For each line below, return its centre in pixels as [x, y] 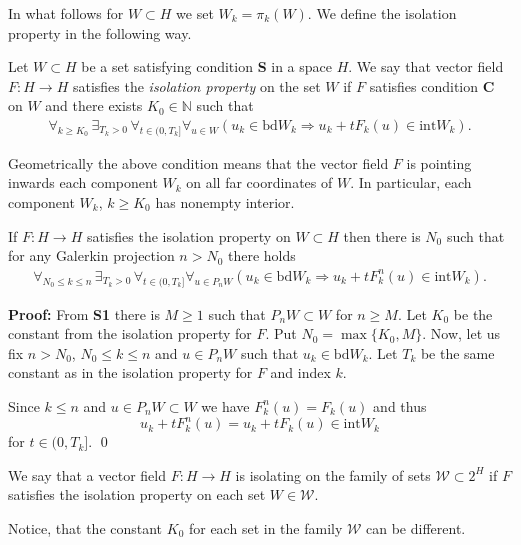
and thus [400, 405]
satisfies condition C [432, 85]
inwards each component [83, 182]
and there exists [94, 105]
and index [300, 372]
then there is [382, 235]
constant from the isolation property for [130, 333]
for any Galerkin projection [91, 255]
